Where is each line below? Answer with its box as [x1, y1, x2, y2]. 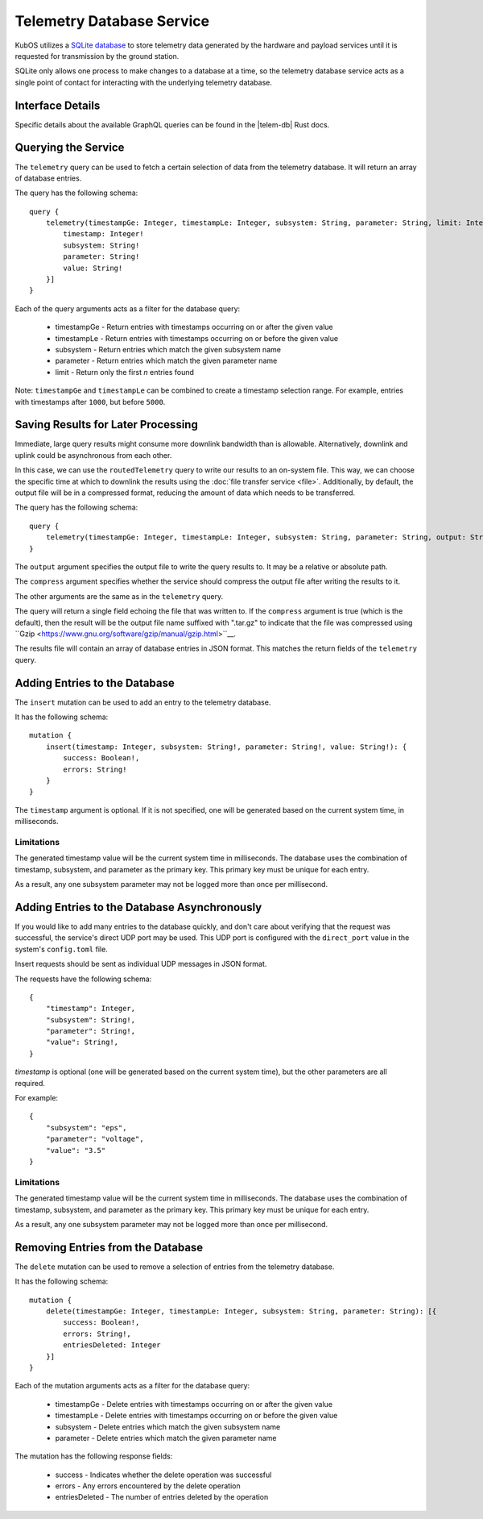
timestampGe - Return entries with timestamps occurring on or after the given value [55, 323, 333, 332]
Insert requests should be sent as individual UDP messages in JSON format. [14, 959, 267, 969]
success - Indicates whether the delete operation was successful [55, 1470, 272, 1479]
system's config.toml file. [14, 944, 108, 954]
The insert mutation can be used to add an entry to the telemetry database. [14, 697, 271, 707]
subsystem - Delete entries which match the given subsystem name [55, 1421, 281, 1431]
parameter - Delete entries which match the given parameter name [55, 1433, 277, 1442]
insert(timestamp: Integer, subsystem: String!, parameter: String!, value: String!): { [45, 742, 407, 751]
